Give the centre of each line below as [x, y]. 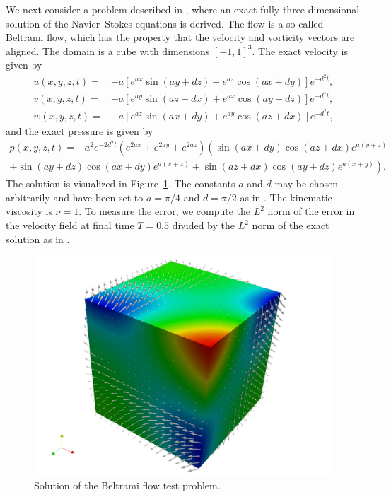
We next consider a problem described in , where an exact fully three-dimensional [183, 9]
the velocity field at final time [70, 225]
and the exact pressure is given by [80, 130]
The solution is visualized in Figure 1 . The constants [121, 183]
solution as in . [38, 239]
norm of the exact [291, 225]
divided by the [203, 225]
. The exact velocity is [300, 51]
